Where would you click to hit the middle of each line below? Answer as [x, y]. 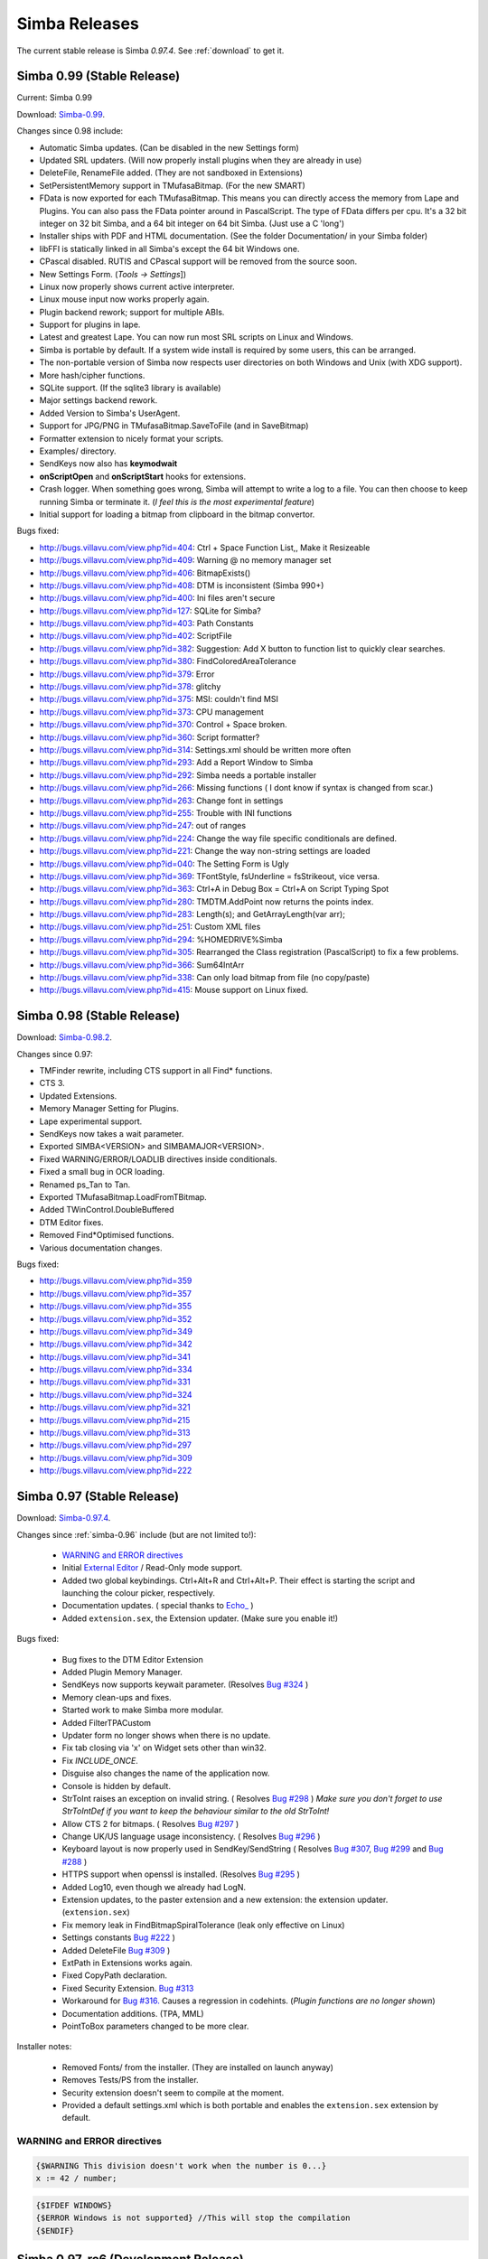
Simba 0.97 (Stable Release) [98, 1497]
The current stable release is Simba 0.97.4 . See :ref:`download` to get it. [150, 51]
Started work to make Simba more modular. [143, 1710]
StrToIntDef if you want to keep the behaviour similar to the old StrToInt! [196, 1811]
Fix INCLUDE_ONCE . [100, 1760]
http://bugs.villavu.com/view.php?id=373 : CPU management [151, 712]
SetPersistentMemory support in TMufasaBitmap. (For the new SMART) [173, 185]
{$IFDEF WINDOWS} [74, 2205]
